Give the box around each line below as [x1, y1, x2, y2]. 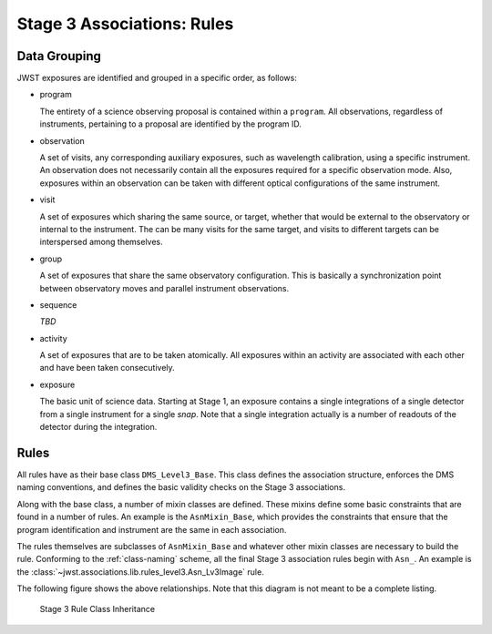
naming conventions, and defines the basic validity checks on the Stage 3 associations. [16, 482, 346, 493]
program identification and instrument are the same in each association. [16, 524, 287, 535]
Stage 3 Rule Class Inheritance [39, 604, 155, 615]
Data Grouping [16, 48, 102, 64]
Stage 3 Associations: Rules [16, 14, 234, 34]
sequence [39, 299, 77, 310]
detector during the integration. [39, 422, 158, 433]
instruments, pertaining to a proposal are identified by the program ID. [39, 118, 302, 129]
